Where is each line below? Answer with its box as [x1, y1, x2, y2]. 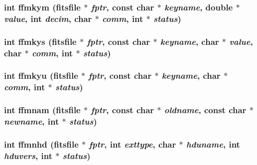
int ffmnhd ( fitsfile [4, 138, 79, 150]
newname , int [4, 115, 59, 128]
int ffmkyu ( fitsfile [4, 69, 78, 82]
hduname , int [186, 138, 240, 150]
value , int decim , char [4, 12, 92, 24]
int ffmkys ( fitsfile [4, 35, 77, 47]
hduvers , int [4, 149, 53, 162]
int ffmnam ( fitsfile [4, 104, 81, 116]
